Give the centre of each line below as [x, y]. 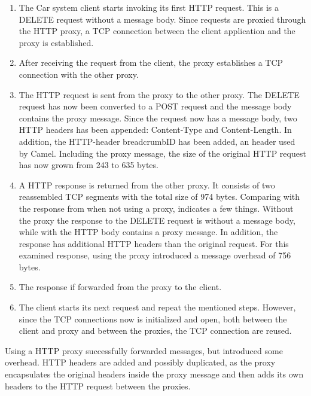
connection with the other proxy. [79, 74]
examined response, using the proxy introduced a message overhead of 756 [155, 255]
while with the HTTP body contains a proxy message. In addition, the [148, 232]
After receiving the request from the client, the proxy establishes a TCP [151, 63]
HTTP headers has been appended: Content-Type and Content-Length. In [155, 130]
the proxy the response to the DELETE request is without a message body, [157, 220]
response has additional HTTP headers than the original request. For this [154, 243]
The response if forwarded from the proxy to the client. [120, 287]
